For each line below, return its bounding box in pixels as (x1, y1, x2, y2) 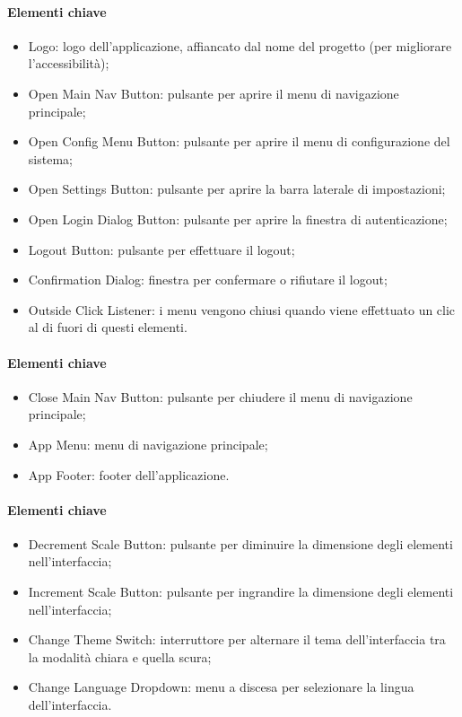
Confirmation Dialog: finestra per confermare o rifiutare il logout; (28, 270, 388, 289)
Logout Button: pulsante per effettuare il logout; (28, 240, 295, 258)
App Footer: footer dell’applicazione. (28, 465, 230, 484)
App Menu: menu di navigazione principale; (28, 434, 268, 453)
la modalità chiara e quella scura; (28, 647, 212, 666)
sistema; (28, 149, 73, 168)
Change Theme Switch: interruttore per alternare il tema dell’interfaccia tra (28, 630, 446, 649)
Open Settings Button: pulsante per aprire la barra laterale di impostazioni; (28, 179, 446, 198)
